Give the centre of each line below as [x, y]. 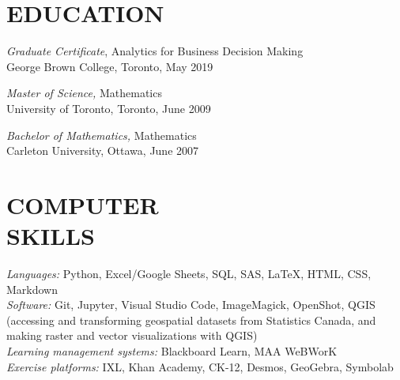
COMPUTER [83, 204]
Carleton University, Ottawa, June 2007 [103, 150]
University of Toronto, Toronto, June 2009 [109, 108]
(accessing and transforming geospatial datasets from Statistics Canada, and [191, 320]
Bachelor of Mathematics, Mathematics [102, 135]
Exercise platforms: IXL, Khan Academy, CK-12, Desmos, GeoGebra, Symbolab [200, 366]
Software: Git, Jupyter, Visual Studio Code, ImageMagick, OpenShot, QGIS [191, 305]
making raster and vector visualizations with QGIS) [132, 335]
